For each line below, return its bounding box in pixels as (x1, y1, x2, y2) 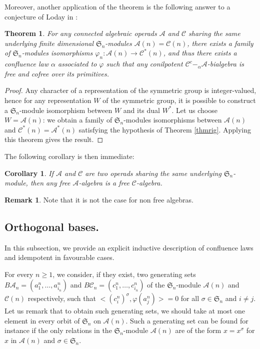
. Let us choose (171, 104, 217, 115)
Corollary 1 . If (4, 167, 53, 178)
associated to (58, 58, 97, 69)
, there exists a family (187, 37, 253, 48)
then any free (30, 177, 70, 188)
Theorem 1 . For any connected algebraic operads (4, 28, 157, 38)
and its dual (123, 104, 160, 115)
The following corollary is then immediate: (4, 150, 134, 161)
